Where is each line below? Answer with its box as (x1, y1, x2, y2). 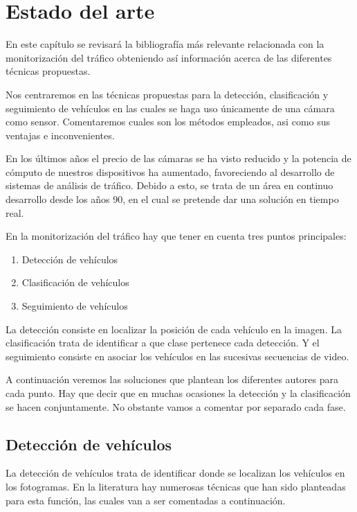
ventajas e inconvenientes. (6, 127, 115, 142)
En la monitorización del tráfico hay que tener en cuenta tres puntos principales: (6, 229, 347, 243)
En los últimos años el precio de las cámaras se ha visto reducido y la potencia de (6, 151, 351, 166)
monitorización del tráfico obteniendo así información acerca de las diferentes (6, 50, 332, 64)
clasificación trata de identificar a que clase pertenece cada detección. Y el (6, 335, 320, 350)
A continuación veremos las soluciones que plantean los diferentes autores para (6, 372, 338, 387)
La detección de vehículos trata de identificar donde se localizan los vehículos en (6, 466, 345, 480)
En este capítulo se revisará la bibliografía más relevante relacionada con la (6, 37, 324, 51)
